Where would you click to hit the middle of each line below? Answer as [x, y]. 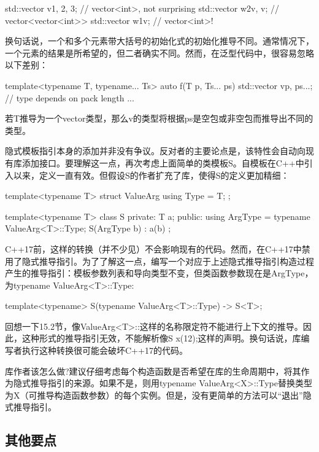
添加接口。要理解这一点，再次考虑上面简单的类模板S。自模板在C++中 [163, 162]
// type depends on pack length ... [70, 97]
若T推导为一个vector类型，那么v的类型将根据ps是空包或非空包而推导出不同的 [159, 118]
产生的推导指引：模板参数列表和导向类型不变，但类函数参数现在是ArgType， [159, 273]
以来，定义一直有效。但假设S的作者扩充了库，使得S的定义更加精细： [151, 175]
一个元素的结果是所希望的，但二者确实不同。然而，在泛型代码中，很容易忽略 [159, 53]
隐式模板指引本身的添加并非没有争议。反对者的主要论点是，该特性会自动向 [155, 151]
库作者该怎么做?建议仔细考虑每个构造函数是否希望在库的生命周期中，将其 [153, 371]
